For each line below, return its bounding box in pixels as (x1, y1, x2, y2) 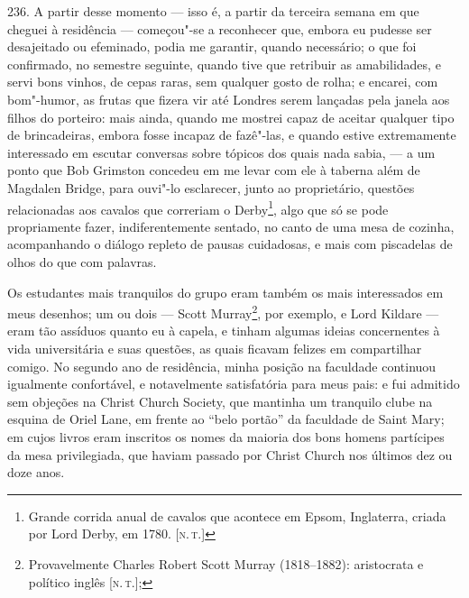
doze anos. (7, 463, 65, 482)
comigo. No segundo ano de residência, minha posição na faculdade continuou (7, 356, 437, 375)
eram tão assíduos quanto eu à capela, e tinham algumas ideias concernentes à (7, 321, 440, 340)
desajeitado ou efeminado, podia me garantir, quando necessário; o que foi (7, 37, 417, 56)
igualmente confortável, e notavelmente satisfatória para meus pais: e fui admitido (7, 374, 460, 393)
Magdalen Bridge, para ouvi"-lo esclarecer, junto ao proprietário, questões (7, 178, 415, 197)
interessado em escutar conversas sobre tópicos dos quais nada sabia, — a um (7, 143, 436, 161)
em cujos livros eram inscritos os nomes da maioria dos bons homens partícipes (7, 427, 445, 446)
